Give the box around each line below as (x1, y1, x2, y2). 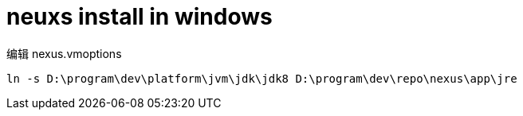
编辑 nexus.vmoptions (6, 46, 122, 60)
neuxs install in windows (6, 3, 273, 30)
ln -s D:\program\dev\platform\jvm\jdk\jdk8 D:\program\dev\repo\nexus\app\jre (6, 72, 517, 85)
